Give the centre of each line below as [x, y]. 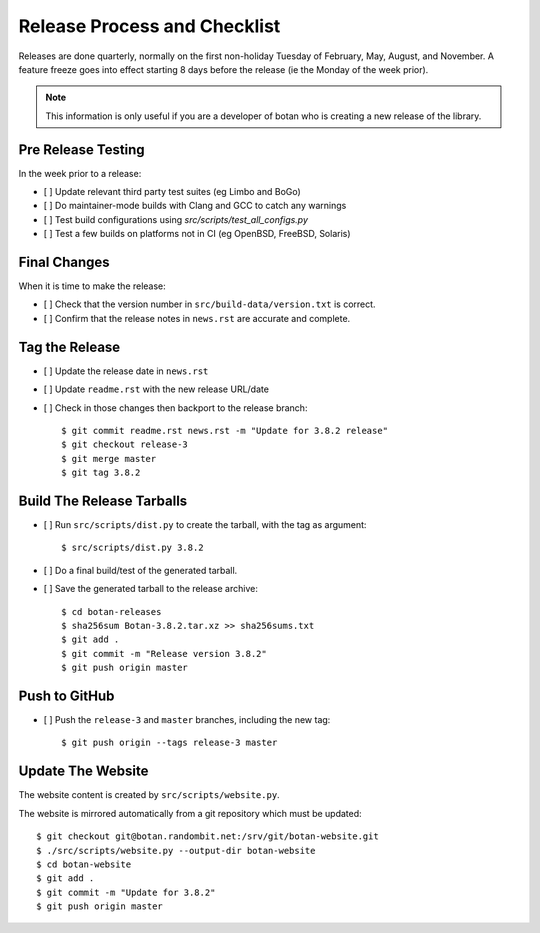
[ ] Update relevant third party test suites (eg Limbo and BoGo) [172, 192]
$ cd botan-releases [111, 611]
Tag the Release [69, 346]
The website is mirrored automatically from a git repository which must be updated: [190, 813]
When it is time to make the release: [92, 286]
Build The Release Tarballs [103, 500]
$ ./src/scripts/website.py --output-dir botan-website [176, 850]
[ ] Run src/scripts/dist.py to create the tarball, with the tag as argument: [205, 525]
